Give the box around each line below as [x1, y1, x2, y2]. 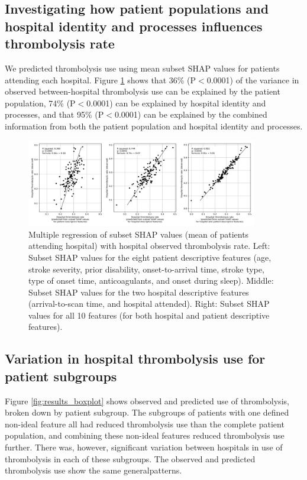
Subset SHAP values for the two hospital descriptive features [28, 286, 249, 298]
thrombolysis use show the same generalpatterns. [5, 464, 182, 476]
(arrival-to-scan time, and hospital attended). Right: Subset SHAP [28, 297, 270, 310]
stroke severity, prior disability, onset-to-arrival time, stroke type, [28, 262, 264, 275]
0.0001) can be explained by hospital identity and [86, 96, 266, 109]
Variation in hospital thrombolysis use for [5, 349, 266, 368]
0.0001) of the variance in [206, 73, 299, 86]
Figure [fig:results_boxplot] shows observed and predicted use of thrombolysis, [5, 394, 289, 407]
